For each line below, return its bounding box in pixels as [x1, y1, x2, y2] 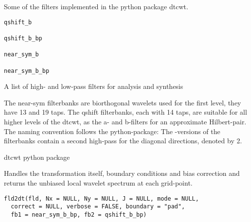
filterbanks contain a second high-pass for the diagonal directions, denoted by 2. [4, 136, 242, 146]
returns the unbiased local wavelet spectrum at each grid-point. [4, 177, 193, 188]
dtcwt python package [4, 152, 70, 162]
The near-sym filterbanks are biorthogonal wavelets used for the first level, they [4, 97, 241, 107]
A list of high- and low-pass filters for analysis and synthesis [4, 81, 183, 91]
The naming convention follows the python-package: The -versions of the [4, 126, 220, 136]
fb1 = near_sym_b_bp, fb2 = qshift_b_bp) [11, 211, 147, 218]
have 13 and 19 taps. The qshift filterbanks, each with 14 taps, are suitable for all [4, 107, 247, 117]
